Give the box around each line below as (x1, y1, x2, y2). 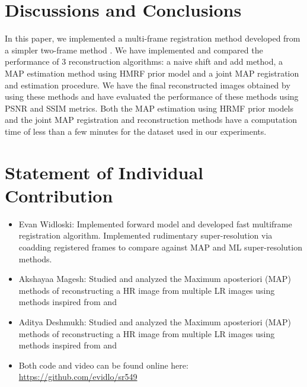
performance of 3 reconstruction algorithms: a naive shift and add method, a (5, 55, 283, 68)
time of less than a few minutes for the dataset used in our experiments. (5, 125, 267, 137)
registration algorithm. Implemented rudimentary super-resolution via (18, 229, 273, 242)
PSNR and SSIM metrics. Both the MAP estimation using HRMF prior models (5, 101, 293, 114)
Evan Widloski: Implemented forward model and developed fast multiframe (18, 217, 292, 230)
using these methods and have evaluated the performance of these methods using (5, 90, 299, 103)
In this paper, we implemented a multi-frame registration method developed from (5, 32, 300, 45)
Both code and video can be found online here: (18, 359, 188, 371)
